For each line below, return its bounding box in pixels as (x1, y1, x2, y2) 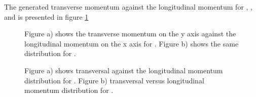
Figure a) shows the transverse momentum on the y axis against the (24, 28, 236, 39)
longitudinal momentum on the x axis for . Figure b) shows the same (24, 38, 239, 48)
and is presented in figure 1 (4, 11, 89, 22)
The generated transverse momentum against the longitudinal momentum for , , (4, 2, 252, 12)
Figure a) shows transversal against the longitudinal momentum (24, 65, 223, 75)
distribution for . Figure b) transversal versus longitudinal (24, 75, 204, 85)
